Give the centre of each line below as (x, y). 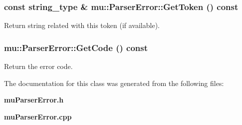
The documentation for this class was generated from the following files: (114, 83)
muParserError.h (34, 100)
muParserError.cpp (38, 116)
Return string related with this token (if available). (82, 25)
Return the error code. (38, 66)
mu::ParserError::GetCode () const (76, 47)
